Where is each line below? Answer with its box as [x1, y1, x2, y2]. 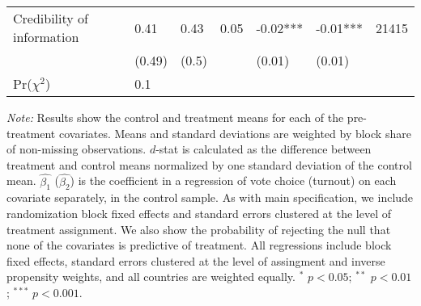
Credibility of [13, 9, 88, 27]
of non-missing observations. [6, 140, 147, 157]
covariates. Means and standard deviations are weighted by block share [58, 124, 411, 141]
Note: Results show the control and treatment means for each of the [6, 109, 344, 125]
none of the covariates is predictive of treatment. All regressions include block [6, 237, 392, 254]
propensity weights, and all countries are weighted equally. [6, 268, 296, 285]
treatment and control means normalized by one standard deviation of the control [6, 156, 412, 173]
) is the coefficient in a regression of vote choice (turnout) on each [70, 172, 397, 189]
